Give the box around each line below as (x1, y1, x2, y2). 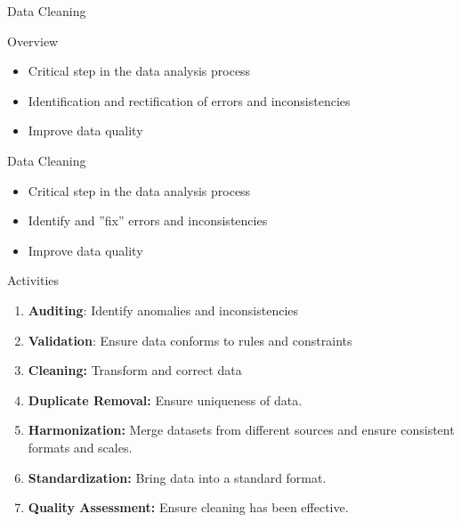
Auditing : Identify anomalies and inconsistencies (28, 300, 299, 319)
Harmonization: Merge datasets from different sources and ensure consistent (28, 420, 455, 439)
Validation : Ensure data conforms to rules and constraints (28, 330, 352, 349)
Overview (7, 31, 59, 50)
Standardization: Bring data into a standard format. (28, 468, 327, 486)
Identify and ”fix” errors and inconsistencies (28, 211, 268, 230)
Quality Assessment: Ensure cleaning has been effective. (28, 498, 349, 517)
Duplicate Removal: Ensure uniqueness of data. (28, 390, 303, 409)
